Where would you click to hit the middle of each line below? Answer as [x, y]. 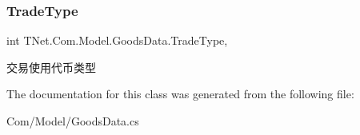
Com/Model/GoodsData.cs [73, 121]
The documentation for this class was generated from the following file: [180, 94]
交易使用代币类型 [51, 67]
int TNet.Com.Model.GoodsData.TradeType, [117, 40]
